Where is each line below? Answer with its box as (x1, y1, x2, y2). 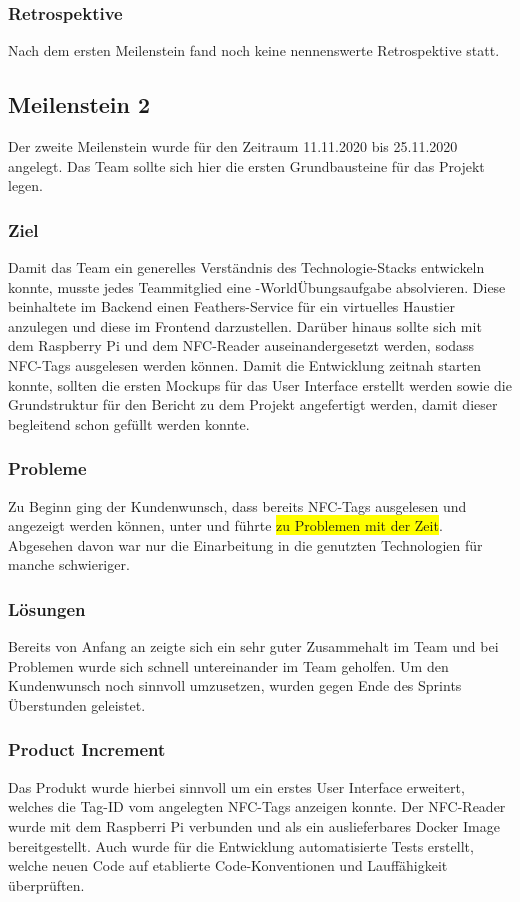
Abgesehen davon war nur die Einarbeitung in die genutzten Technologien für (8, 534, 483, 555)
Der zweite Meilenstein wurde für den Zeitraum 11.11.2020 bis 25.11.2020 (8, 136, 458, 157)
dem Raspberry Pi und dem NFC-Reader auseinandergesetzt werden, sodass (8, 335, 475, 356)
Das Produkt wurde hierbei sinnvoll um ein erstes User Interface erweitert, (8, 776, 465, 797)
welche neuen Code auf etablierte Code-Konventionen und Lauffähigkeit (8, 855, 448, 876)
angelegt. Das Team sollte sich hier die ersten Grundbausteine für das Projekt (8, 155, 485, 176)
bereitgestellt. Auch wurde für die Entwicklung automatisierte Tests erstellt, (8, 835, 474, 856)
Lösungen (8, 596, 86, 621)
